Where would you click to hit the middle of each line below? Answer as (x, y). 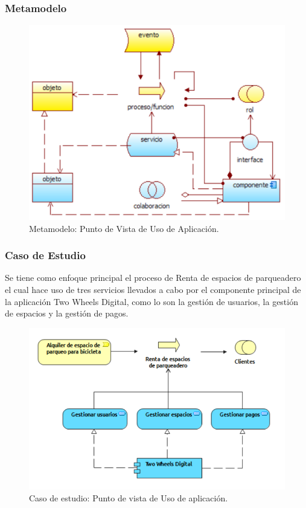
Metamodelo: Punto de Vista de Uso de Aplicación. (124, 228)
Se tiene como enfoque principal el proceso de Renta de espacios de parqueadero (153, 278)
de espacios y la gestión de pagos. (67, 313)
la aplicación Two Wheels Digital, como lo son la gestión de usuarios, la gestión (151, 301)
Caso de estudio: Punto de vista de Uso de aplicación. (129, 497)
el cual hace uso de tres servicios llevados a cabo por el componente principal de (153, 289)
